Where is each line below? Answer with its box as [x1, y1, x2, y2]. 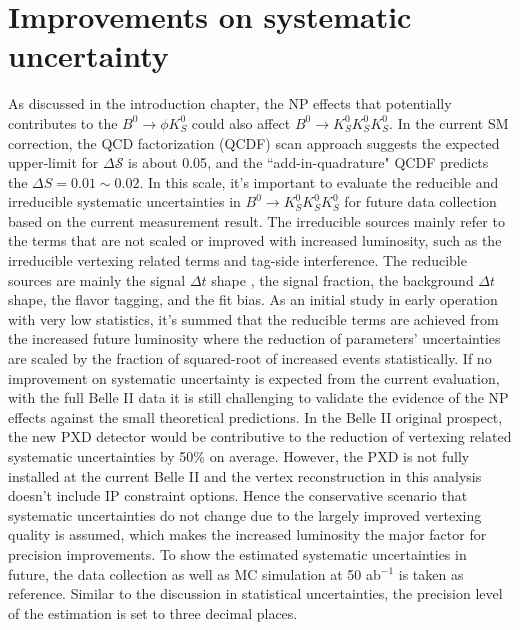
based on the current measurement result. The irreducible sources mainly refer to [8, 210, 505, 231]
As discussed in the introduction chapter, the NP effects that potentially [8, 93, 452, 114]
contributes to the [8, 112, 118, 133]
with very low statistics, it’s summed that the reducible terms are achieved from [8, 308, 499, 329]
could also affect [191, 112, 291, 133]
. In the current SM [389, 112, 509, 133]
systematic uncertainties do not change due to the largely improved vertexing [8, 504, 482, 525]
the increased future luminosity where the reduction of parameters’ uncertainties [8, 328, 501, 349]
